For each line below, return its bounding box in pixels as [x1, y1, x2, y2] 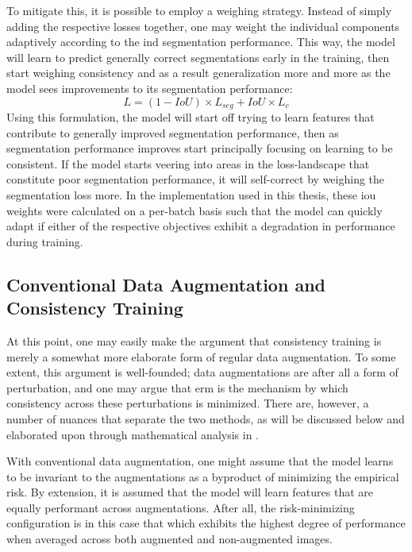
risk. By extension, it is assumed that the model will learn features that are [6, 484, 374, 500]
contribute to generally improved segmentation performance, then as [6, 124, 339, 141]
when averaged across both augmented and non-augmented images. [6, 531, 333, 547]
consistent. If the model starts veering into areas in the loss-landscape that [6, 155, 370, 172]
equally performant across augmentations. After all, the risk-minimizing [6, 499, 355, 515]
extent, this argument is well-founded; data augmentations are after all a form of [6, 364, 399, 380]
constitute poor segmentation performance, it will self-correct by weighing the [6, 171, 385, 187]
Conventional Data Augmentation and [6, 272, 325, 296]
